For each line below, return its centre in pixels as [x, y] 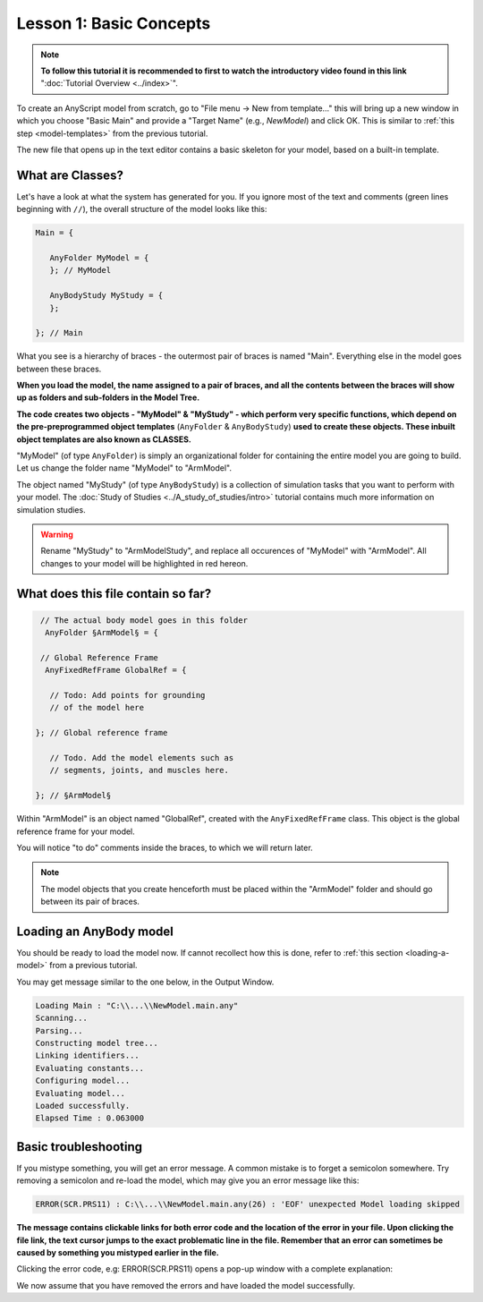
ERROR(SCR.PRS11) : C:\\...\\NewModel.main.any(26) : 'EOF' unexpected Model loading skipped [248, 1204]
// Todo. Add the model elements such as [142, 758]
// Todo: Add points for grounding [127, 695]
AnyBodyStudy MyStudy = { [106, 296]
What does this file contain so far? [114, 594]
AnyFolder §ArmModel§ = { [102, 633]
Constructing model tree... [97, 1043]
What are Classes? [70, 175]
